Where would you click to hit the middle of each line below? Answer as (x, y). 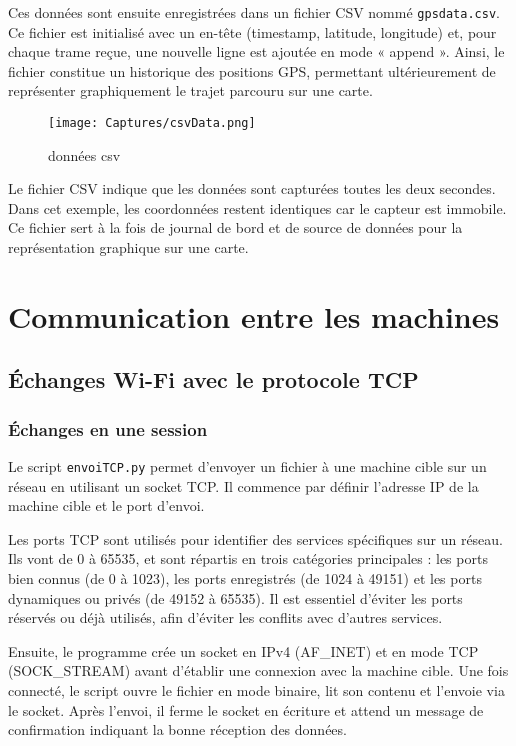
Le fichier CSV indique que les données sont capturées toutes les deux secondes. (252, 188)
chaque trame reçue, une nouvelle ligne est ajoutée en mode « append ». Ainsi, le (256, 51)
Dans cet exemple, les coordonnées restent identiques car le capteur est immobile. (257, 207)
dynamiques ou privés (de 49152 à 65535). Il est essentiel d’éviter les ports (235, 597)
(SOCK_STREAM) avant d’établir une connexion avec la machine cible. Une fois (258, 670)
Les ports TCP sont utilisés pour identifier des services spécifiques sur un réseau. (256, 538)
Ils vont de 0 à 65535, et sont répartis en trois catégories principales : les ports (248, 558)
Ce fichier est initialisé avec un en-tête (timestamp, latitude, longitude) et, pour (252, 31)
